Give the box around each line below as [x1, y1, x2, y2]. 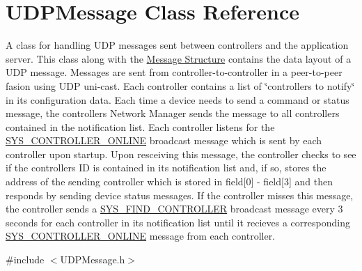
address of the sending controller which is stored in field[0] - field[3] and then [6, 174, 333, 189]
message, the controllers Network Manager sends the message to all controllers [6, 106, 340, 121]
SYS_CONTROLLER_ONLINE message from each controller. [6, 229, 276, 243]
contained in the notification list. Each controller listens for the [6, 119, 275, 134]
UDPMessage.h [60, 252, 125, 267]
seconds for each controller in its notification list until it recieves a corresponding [6, 215, 350, 229]
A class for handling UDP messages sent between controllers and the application [6, 38, 349, 52]
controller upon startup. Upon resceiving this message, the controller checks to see [6, 146, 356, 161]
